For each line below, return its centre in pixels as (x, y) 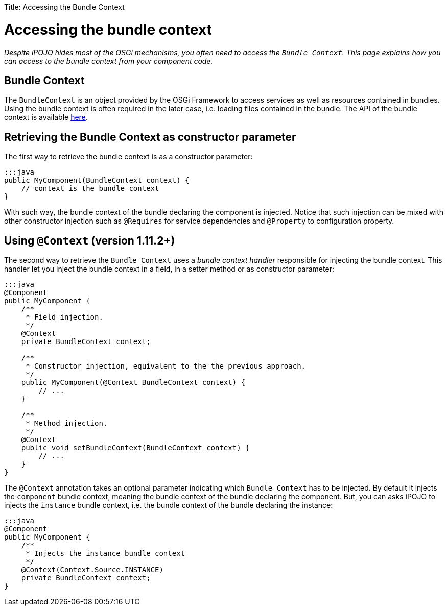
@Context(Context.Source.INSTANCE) (92, 570)
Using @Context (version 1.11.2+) (90, 240)
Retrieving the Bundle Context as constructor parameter (150, 137)
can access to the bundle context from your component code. (109, 61)
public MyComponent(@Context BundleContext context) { (133, 383)
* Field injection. (64, 317)
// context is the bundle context (90, 189)
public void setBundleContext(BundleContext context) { (135, 448)
